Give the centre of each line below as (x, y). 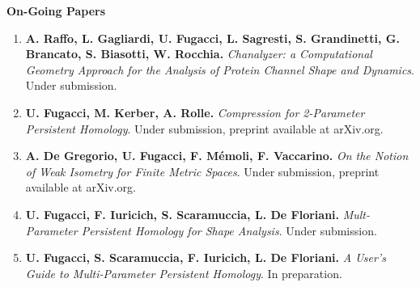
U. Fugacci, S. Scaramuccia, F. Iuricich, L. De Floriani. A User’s (206, 257)
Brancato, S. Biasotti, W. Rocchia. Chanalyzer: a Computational (199, 54)
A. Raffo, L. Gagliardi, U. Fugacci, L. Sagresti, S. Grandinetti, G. (212, 38)
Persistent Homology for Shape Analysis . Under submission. (229, 230)
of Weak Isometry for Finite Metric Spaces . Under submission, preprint (202, 171)
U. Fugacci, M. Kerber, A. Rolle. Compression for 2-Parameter (195, 112)
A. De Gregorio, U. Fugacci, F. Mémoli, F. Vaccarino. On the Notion (217, 156)
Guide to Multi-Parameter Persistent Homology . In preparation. (184, 273)
